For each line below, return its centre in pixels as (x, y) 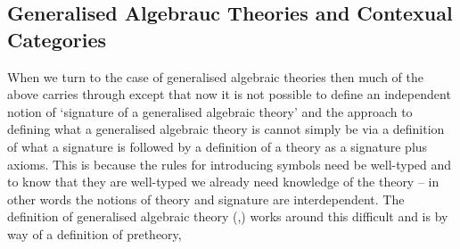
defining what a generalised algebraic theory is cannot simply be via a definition (226, 129)
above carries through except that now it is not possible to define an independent (229, 94)
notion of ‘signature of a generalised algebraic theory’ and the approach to (210, 111)
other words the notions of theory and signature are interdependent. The (206, 199)
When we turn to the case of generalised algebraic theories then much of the (216, 76)
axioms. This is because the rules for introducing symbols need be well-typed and (230, 164)
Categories (57, 39)
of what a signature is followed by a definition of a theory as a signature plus (218, 146)
